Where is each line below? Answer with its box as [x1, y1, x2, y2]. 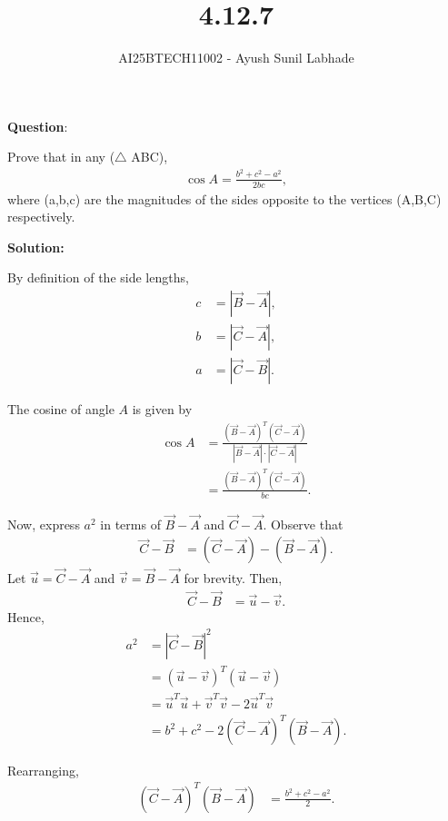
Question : [7, 116, 68, 135]
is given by [132, 400, 193, 419]
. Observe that [263, 514, 343, 533]
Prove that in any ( [7, 147, 115, 166]
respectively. [7, 207, 75, 226]
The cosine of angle [7, 400, 114, 419]
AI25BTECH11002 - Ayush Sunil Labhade [118, 48, 354, 67]
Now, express [7, 514, 80, 533]
